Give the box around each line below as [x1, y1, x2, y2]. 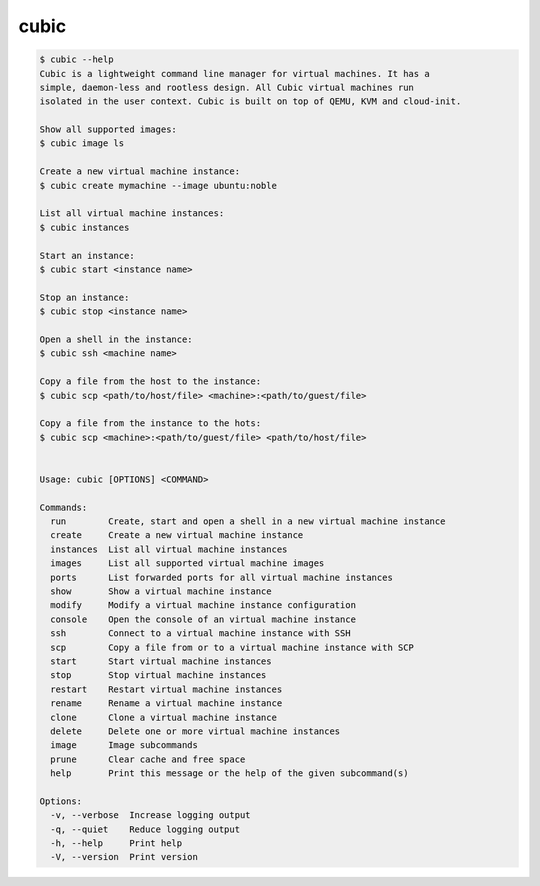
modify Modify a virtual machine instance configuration [50, 600, 357, 611]
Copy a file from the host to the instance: [39, 376, 262, 387]
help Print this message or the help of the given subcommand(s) [50, 768, 409, 779]
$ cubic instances [39, 221, 130, 233]
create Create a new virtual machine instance [50, 530, 304, 541]
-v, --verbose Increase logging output [50, 810, 251, 821]
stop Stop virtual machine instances [50, 670, 267, 681]
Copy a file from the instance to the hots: [39, 418, 262, 429]
